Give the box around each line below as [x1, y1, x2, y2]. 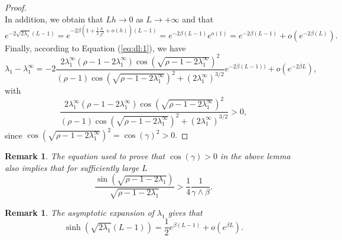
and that [182, 12, 214, 25]
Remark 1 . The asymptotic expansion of [5, 206, 154, 218]
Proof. [5, 1, 27, 13]
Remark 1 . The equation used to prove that [5, 150, 165, 162]
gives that [168, 206, 203, 218]
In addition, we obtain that [5, 12, 103, 25]
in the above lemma [220, 150, 291, 162]
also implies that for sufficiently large [5, 161, 139, 173]
